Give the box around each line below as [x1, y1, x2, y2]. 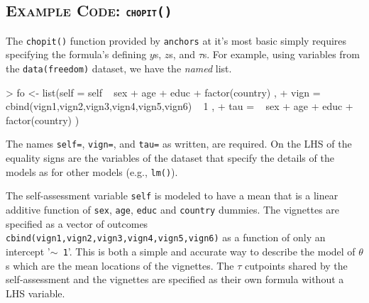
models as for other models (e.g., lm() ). [6, 164, 178, 179]
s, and [169, 47, 195, 62]
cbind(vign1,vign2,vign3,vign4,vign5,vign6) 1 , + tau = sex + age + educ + [6, 99, 353, 114]
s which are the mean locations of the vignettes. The [6, 258, 234, 272]
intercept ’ [6, 243, 50, 258]
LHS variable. [6, 285, 65, 300]
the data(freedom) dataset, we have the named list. [6, 61, 232, 76]
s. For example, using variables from [202, 47, 360, 62]
